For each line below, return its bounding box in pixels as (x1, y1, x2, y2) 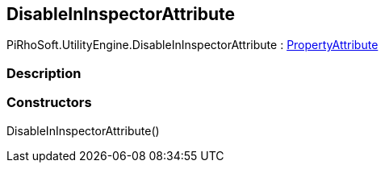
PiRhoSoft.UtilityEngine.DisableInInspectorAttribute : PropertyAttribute (6, 38, 379, 52)
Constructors (6, 94, 92, 111)
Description (6, 64, 82, 81)
